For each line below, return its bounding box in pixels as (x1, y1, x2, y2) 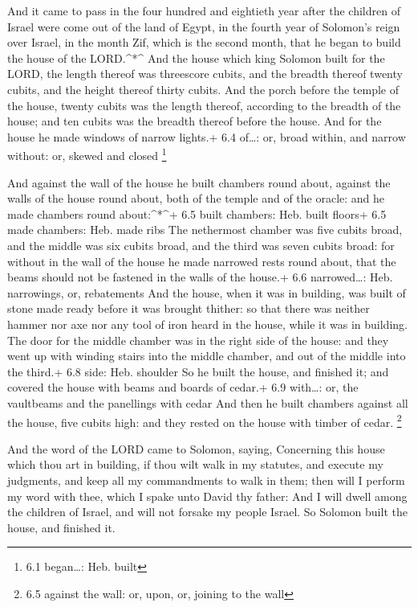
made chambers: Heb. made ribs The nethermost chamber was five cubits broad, (7, 221, 403, 238)
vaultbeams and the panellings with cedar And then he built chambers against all (7, 394, 408, 411)
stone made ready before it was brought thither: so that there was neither (7, 300, 370, 317)
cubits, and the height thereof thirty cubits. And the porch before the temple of (7, 80, 400, 97)
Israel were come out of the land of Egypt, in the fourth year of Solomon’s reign (7, 18, 400, 35)
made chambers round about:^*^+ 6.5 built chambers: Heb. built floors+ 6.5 (7, 205, 387, 222)
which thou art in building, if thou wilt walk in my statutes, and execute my (7, 456, 384, 473)
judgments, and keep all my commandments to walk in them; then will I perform (7, 471, 405, 488)
